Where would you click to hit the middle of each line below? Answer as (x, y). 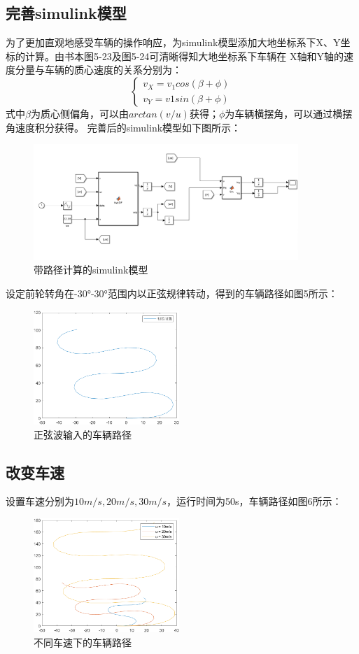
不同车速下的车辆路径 (83, 642)
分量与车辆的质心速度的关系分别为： (98, 70)
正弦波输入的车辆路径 (83, 434)
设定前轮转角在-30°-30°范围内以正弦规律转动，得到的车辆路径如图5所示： (172, 293)
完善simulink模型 (66, 13)
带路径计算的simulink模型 (91, 270)
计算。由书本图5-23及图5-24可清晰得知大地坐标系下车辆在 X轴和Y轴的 (184, 56)
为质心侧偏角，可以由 (79, 113)
